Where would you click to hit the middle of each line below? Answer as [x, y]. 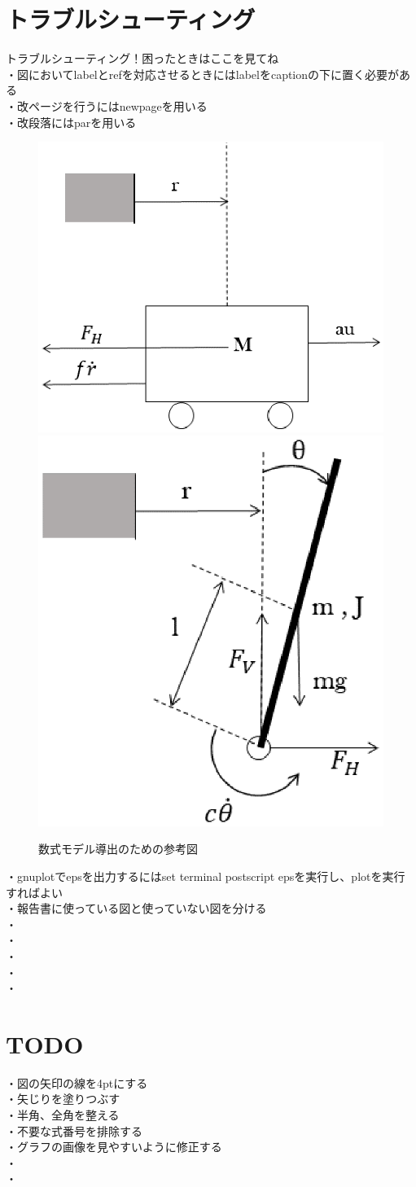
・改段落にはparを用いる [71, 122]
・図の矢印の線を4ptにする [77, 1082]
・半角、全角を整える [63, 1115]
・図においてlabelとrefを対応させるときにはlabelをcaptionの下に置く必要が [203, 74]
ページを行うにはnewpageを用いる [118, 105]
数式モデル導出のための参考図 [118, 849]
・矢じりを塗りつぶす [63, 1099]
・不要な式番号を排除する [74, 1130]
